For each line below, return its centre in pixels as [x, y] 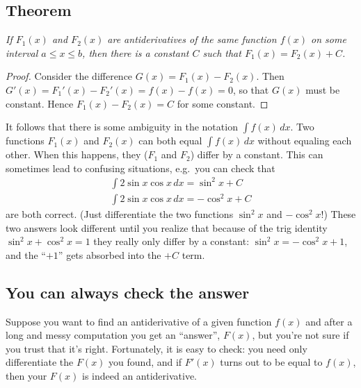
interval [22, 52]
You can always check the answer [128, 292]
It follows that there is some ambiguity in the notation [122, 127]
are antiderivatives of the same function [192, 39]
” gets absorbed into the [110, 254]
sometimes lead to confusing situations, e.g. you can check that [141, 168]
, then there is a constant [136, 52]
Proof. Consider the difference [69, 76]
